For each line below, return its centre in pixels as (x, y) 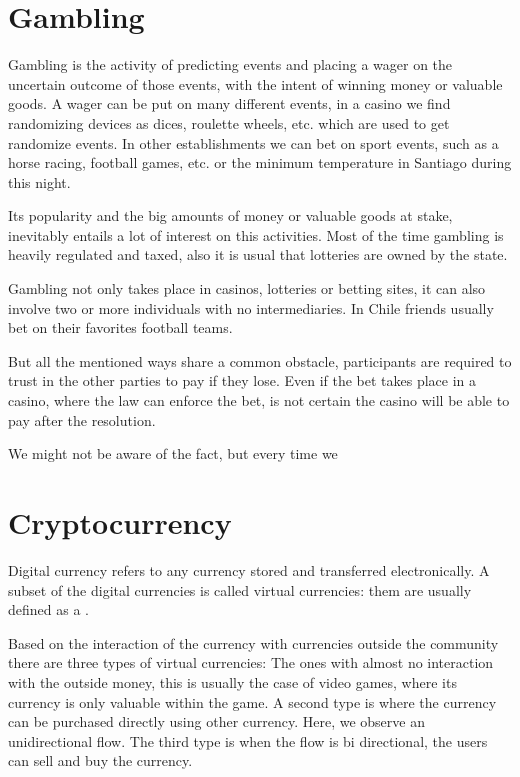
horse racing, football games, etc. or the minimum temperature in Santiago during (260, 162)
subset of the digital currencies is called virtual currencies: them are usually (240, 589)
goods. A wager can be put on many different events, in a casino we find (229, 103)
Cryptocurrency (120, 522)
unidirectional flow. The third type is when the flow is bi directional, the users (248, 740)
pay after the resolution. (82, 419)
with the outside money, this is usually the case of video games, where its (232, 681)
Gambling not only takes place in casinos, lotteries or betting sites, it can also (247, 288)
